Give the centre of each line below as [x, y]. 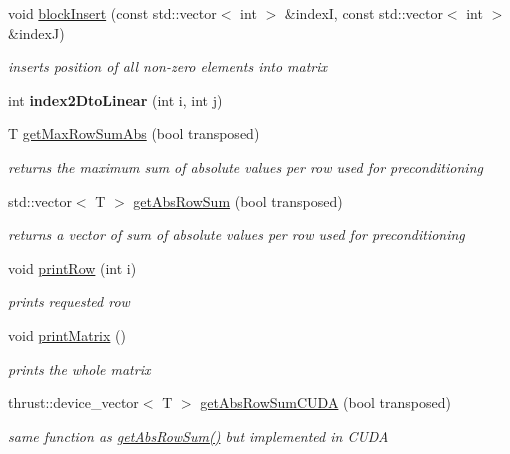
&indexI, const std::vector [363, 13]
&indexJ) [36, 32]
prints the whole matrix [79, 368]
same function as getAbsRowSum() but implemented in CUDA [198, 435]
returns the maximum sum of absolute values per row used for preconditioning [245, 166]
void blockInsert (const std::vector [112, 13]
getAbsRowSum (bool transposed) [238, 200]
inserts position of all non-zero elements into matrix [168, 66]
